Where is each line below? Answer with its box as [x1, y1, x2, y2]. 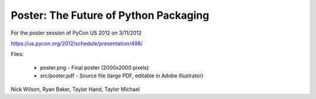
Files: [11, 50, 24, 58]
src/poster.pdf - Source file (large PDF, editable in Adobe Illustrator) [40, 72, 204, 79]
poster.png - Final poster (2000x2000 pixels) [40, 64, 149, 71]
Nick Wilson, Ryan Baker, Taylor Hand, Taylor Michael [11, 86, 140, 93]
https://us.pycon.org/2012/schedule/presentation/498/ [11, 40, 143, 47]
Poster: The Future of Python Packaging [11, 9, 209, 22]
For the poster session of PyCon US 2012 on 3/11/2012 [11, 29, 142, 36]
